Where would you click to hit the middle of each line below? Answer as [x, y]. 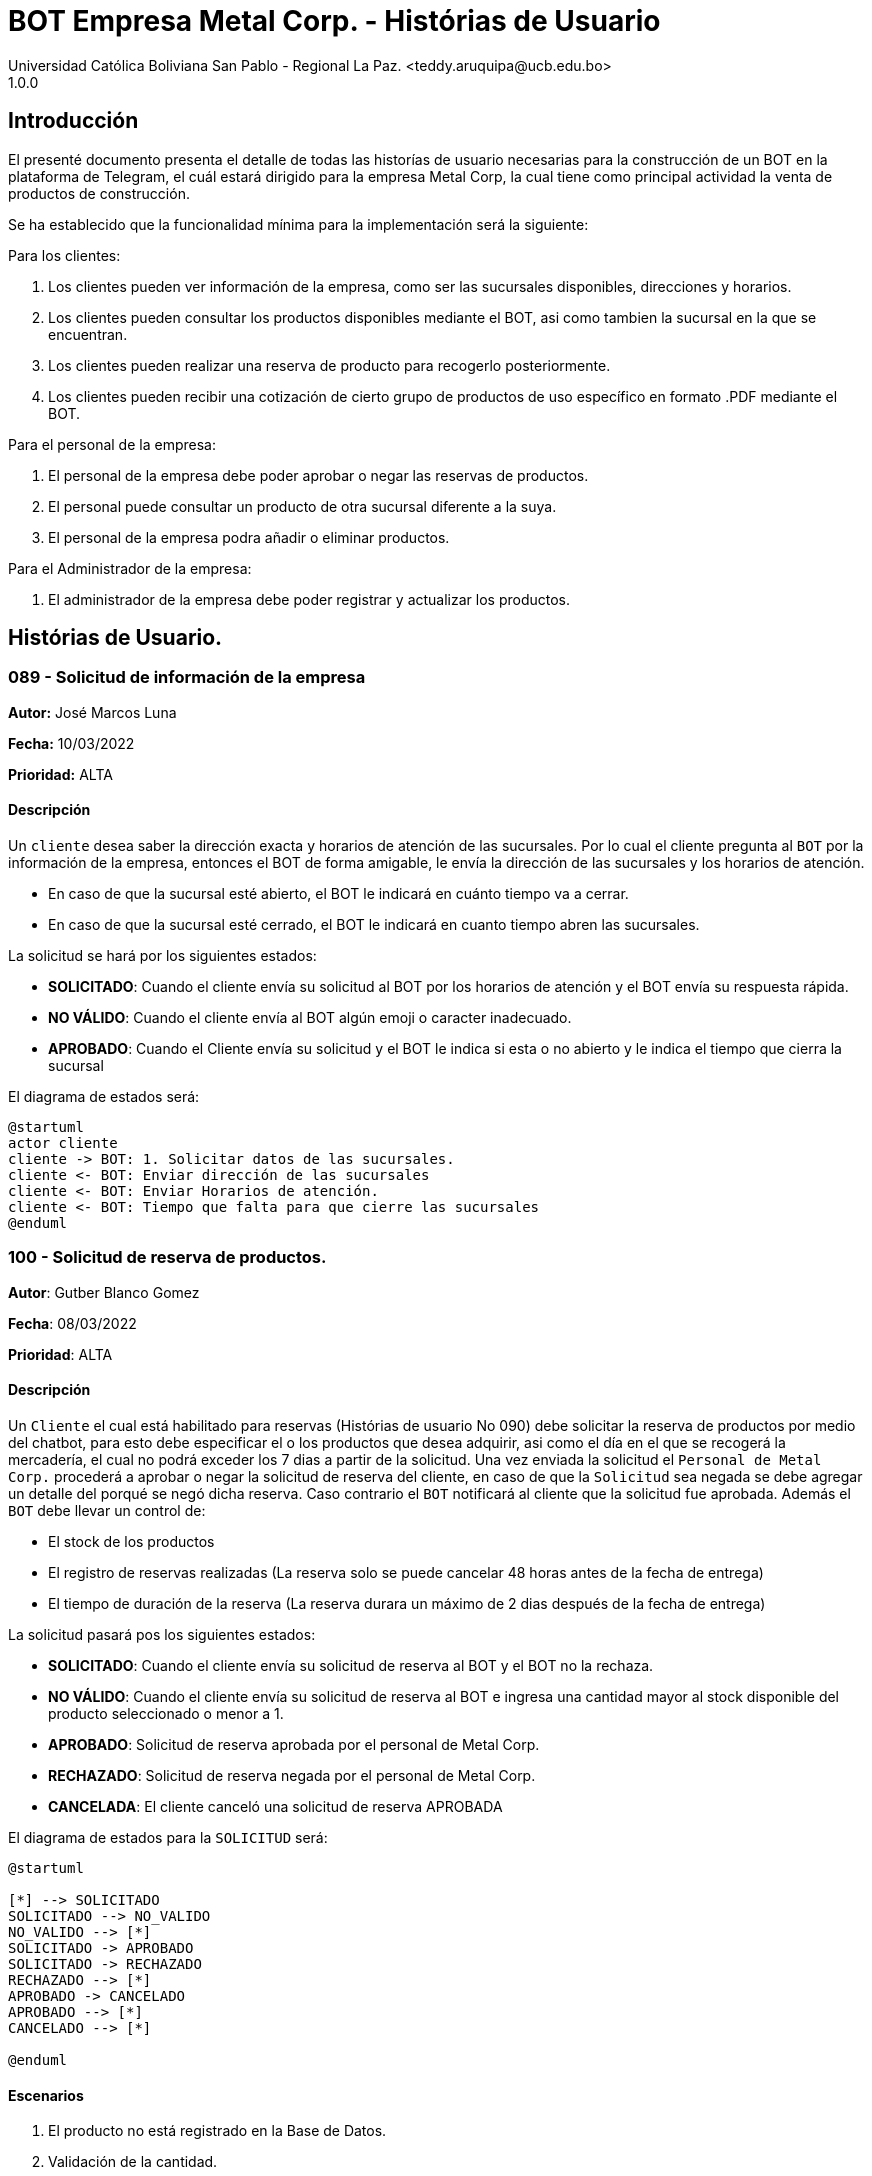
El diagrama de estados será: [104, 1097]
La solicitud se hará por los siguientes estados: [162, 956]
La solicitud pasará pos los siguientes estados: [162, 1634]
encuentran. [88, 334]
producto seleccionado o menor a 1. [166, 1713]
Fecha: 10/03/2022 [71, 743]
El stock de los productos [131, 1541]
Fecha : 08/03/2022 [72, 1323]
